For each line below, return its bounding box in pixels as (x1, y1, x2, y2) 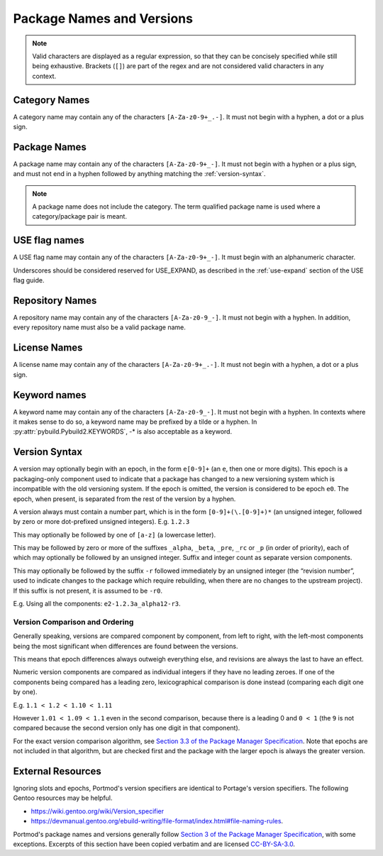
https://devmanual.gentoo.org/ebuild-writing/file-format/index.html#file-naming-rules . (30, 817, 284, 825)
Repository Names (13, 295, 97, 307)
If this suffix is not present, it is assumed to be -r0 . (13, 586, 163, 595)
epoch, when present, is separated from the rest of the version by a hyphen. (13, 494, 236, 503)
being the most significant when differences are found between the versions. (13, 642, 238, 650)
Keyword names (13, 389, 87, 401)
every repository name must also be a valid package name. (13, 323, 186, 331)
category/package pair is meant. (32, 212, 128, 221)
